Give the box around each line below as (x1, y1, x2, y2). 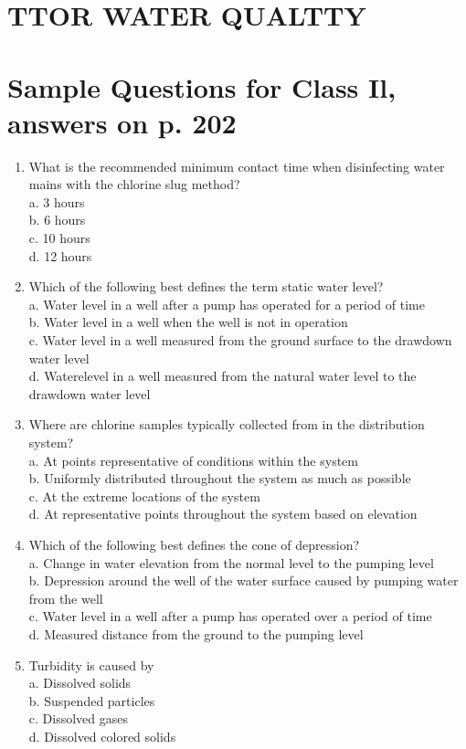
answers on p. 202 (7, 103, 237, 141)
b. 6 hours (28, 210, 86, 229)
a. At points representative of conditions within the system (28, 450, 358, 469)
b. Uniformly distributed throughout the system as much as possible (28, 469, 411, 488)
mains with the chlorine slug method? (28, 174, 240, 194)
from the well (28, 588, 103, 607)
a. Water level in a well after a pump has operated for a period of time (28, 294, 425, 313)
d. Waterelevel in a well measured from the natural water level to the (28, 366, 417, 385)
